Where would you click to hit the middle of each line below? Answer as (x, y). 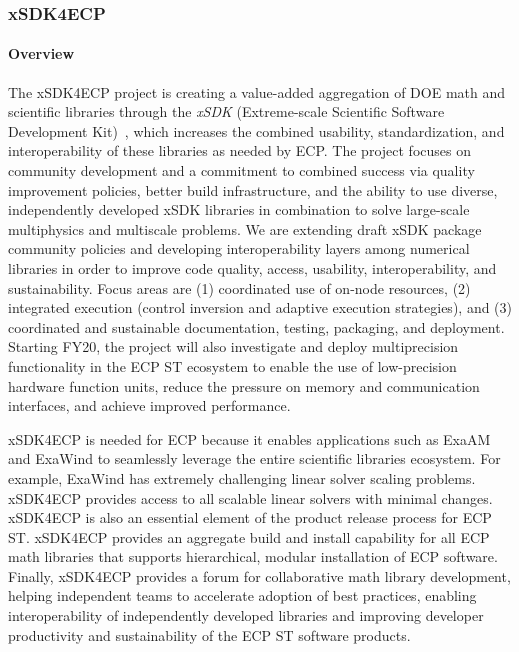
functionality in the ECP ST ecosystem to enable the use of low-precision (232, 365)
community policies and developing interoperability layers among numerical (239, 248)
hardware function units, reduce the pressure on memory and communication (244, 385)
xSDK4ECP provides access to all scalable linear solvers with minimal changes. (250, 497)
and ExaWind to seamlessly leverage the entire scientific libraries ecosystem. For (254, 458)
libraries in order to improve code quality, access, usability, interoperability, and (252, 267)
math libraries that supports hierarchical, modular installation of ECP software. (253, 556)
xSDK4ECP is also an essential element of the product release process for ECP (250, 517)
